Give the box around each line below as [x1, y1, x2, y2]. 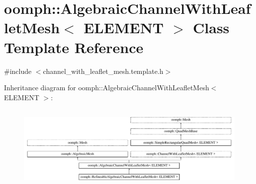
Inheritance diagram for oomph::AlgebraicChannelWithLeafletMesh [4, 82, 209, 93]
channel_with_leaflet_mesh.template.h [43, 65, 164, 76]
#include [4, 65, 32, 76]
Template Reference [4, 37, 144, 57]
